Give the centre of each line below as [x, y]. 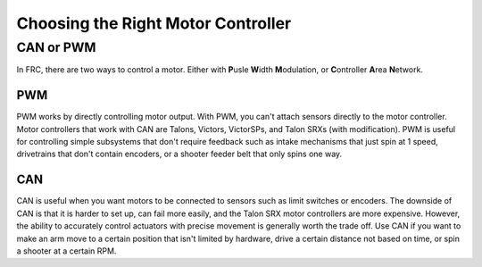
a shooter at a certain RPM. [66, 251]
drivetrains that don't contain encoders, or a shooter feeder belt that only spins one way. [179, 154]
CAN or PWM [56, 47]
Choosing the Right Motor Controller [154, 23]
